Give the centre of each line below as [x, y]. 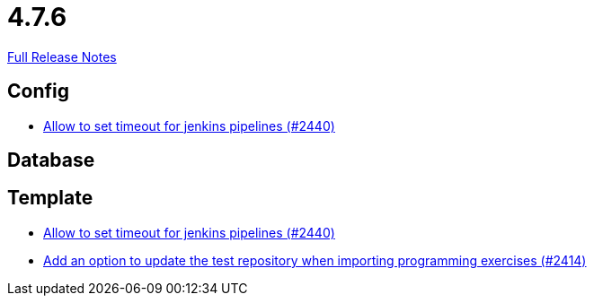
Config [38, 91]
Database [51, 160]
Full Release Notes [62, 56]
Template [50, 198]
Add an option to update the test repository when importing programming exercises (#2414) [315, 260]
